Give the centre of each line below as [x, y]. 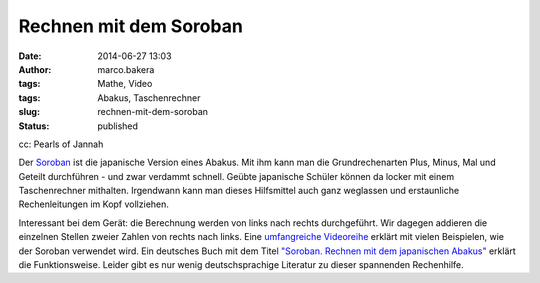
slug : [29, 112]
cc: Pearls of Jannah [61, 144]
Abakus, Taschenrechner [149, 97]
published [118, 126]
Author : [35, 69]
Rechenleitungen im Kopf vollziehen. [94, 204]
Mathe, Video [125, 84]
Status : [34, 126]
